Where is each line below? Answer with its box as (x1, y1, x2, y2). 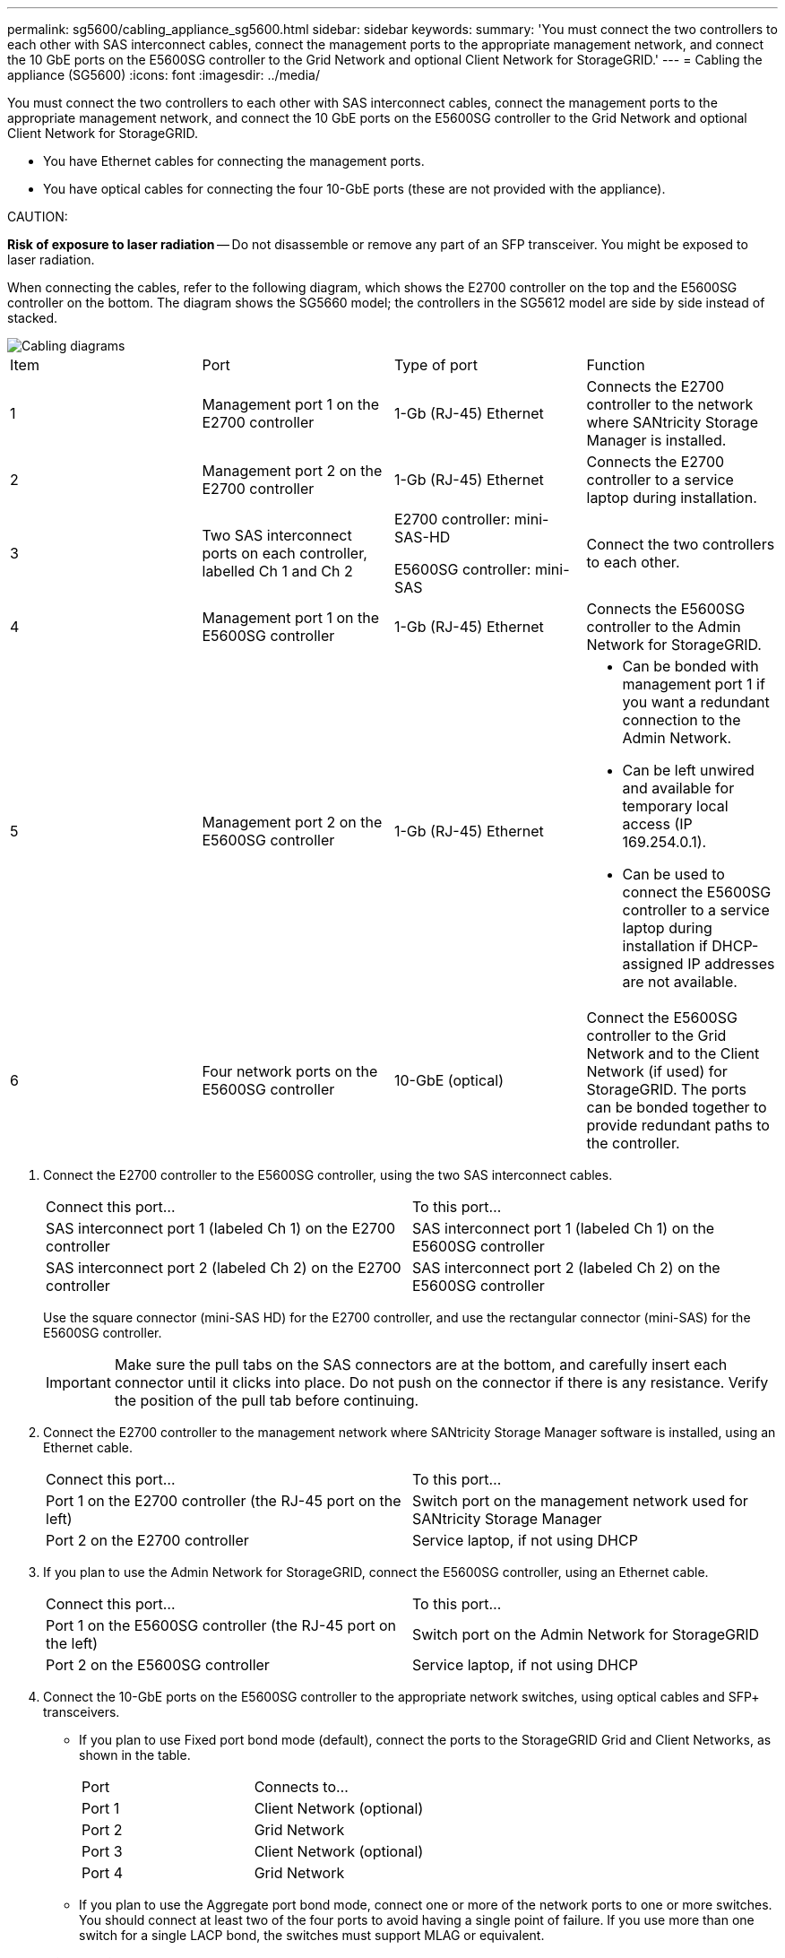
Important (46, 1373, 111, 1391)
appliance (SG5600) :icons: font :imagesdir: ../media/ (7, 67, 320, 82)
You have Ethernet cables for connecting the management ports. (43, 153, 425, 169)
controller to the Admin (586, 618, 741, 636)
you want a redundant (622, 693, 770, 711)
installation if (622, 937, 708, 955)
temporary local (622, 797, 729, 815)
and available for (622, 779, 735, 797)
